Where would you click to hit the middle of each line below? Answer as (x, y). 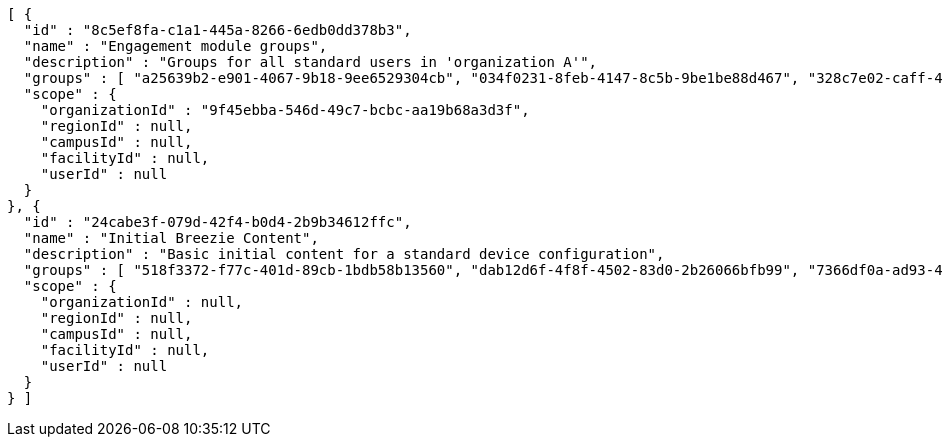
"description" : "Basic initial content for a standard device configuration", (344, 254)
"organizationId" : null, (142, 302)
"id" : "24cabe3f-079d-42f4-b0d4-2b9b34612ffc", (217, 222)
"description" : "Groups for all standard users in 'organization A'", (310, 62)
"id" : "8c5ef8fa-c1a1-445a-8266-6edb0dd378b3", (217, 30)
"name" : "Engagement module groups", (175, 46)
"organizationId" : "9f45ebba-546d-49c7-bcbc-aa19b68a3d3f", (285, 110)
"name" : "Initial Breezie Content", (171, 238)
